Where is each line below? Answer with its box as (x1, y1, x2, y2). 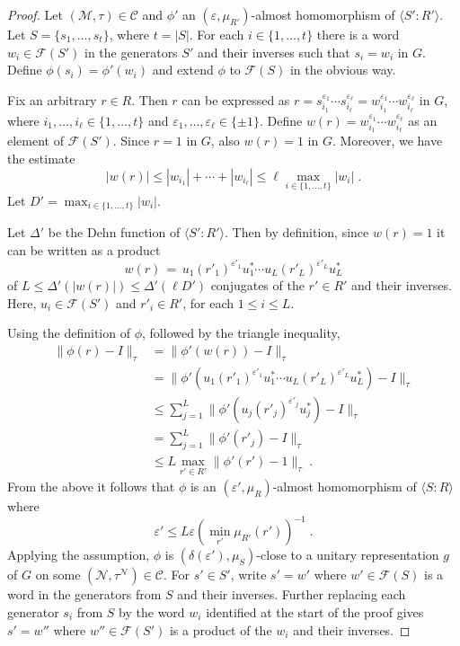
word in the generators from (7, 585, 162, 604)
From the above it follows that (7, 477, 175, 496)
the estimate (7, 149, 75, 168)
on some (35, 565, 81, 584)
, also (210, 131, 240, 150)
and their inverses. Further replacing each (177, 585, 406, 604)
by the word (119, 602, 185, 621)
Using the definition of (7, 323, 130, 342)
